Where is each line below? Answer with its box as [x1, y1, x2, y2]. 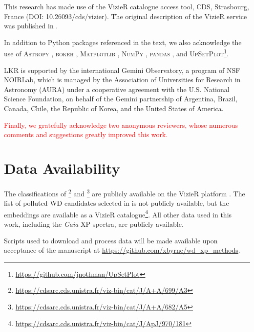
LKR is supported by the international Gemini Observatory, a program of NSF [4, 65, 240, 75]
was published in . [4, 21, 58, 31]
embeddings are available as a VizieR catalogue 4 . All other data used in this [4, 208, 232, 219]
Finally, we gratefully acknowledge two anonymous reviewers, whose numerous [4, 119, 238, 130]
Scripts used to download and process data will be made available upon [4, 235, 218, 245]
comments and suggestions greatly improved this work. [4, 129, 168, 140]
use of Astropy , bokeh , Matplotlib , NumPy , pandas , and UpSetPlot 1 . [4, 47, 229, 59]
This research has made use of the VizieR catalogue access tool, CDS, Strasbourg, [4, 1, 249, 11]
